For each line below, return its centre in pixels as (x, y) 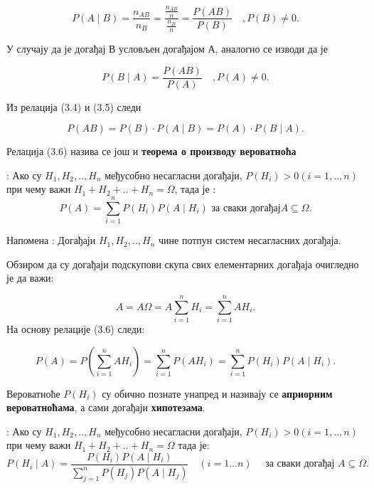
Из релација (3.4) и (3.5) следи (74, 106)
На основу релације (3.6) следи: (76, 329)
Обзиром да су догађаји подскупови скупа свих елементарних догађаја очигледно (183, 264)
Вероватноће (33, 393)
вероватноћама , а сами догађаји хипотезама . (106, 407)
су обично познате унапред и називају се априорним (217, 393)
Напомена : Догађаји (51, 240)
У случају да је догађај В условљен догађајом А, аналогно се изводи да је (167, 48)
